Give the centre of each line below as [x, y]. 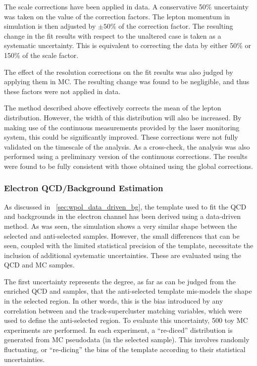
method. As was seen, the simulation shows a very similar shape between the [121, 226]
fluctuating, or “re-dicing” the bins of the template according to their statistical [125, 349]
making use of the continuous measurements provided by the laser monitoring [122, 127]
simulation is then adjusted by [50, 26]
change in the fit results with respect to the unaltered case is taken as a [113, 35]
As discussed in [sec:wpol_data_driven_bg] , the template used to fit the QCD [125, 206]
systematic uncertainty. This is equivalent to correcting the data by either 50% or [128, 45]
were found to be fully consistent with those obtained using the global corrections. [128, 166]
